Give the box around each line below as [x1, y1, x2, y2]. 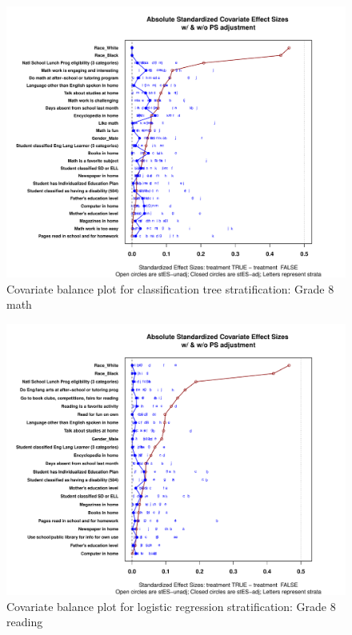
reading [6, 613, 43, 630]
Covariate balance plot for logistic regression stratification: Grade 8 [6, 597, 336, 614]
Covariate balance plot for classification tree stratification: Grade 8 [6, 280, 334, 297]
